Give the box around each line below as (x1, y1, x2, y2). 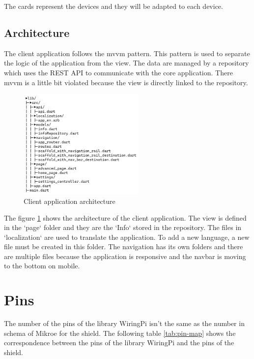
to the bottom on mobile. (4, 261, 80, 271)
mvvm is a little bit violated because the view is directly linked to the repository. (4, 77, 248, 87)
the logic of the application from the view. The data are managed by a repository (4, 58, 249, 68)
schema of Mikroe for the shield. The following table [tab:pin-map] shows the (4, 327, 236, 338)
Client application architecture (24, 196, 115, 206)
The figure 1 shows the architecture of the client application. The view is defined (4, 212, 247, 223)
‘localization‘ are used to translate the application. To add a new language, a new (4, 231, 250, 242)
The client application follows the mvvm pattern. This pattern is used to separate (4, 48, 250, 58)
